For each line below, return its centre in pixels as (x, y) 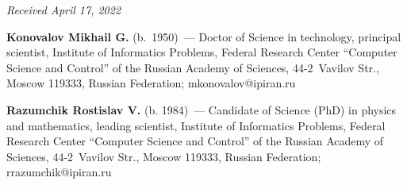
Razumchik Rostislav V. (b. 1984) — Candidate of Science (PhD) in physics (202, 109)
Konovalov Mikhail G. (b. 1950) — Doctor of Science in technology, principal (204, 36)
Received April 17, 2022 (64, 10)
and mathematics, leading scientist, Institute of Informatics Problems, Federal (196, 125)
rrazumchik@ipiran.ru (59, 172)
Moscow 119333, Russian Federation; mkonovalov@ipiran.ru (151, 83)
